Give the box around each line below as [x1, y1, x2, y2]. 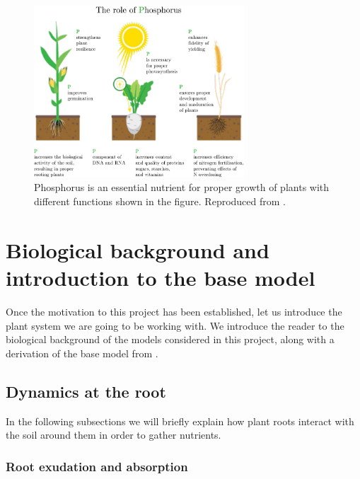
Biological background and [6, 235, 269, 264]
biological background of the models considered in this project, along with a [6, 332, 335, 347]
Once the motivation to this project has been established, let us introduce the [6, 304, 342, 318]
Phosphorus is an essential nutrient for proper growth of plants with [34, 180, 330, 195]
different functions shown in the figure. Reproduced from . [34, 194, 286, 209]
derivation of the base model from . [6, 345, 158, 360]
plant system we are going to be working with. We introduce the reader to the [6, 318, 344, 333]
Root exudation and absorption [6, 457, 188, 475]
